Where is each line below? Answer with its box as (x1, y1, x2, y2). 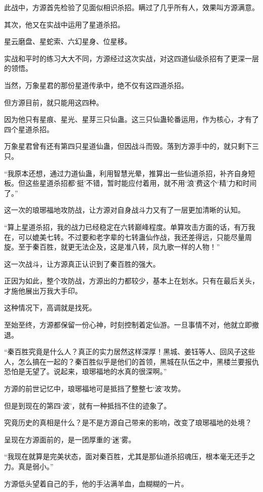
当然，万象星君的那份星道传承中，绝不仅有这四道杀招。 (4, 79, 188, 90)
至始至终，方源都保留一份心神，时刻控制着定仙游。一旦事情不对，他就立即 (4, 319, 252, 330)
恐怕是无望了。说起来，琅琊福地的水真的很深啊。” (4, 366, 167, 377)
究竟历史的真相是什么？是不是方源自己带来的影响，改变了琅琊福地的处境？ (4, 417, 252, 428)
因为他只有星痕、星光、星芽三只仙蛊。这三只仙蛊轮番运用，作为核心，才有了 (4, 114, 259, 125)
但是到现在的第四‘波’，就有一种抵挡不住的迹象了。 (4, 400, 171, 411)
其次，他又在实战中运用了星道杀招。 (4, 19, 124, 29)
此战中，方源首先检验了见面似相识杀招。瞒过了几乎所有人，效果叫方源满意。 (4, 2, 259, 12)
